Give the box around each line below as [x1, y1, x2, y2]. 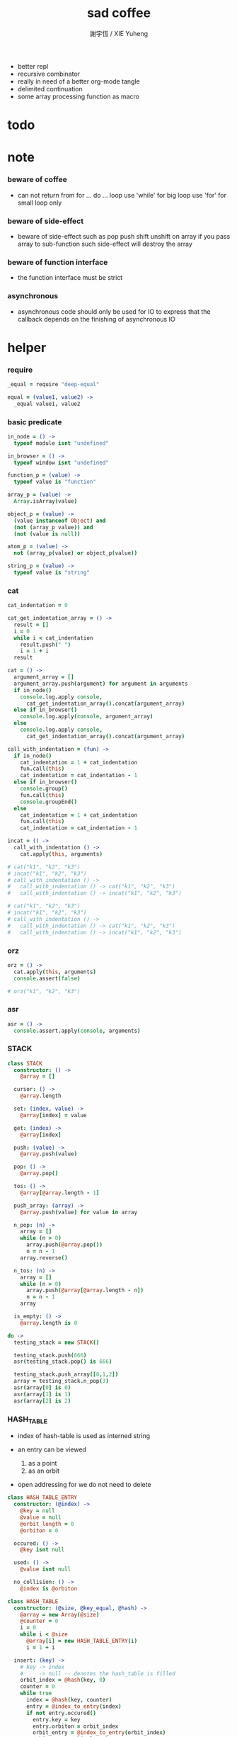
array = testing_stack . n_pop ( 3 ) [13, 1378, 110, 1385]
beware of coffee [7, 175, 67, 185]
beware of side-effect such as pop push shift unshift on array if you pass [17, 232, 231, 240]
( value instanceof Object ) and [13, 517, 106, 524]
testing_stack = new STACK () [13, 1339, 100, 1346]
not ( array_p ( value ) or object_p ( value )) [13, 550, 138, 557]
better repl [17, 62, 49, 70]
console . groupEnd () [20, 798, 78, 805]
